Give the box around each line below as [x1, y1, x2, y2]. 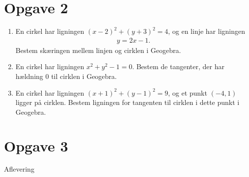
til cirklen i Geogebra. [51, 71, 117, 81]
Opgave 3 [4, 135, 68, 155]
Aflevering [4, 164, 34, 174]
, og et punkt [168, 87, 207, 98]
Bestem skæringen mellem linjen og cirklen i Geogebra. [15, 45, 181, 55]
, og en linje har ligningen [168, 26, 246, 36]
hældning [15, 71, 43, 81]
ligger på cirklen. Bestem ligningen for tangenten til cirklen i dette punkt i [15, 97, 240, 107]
